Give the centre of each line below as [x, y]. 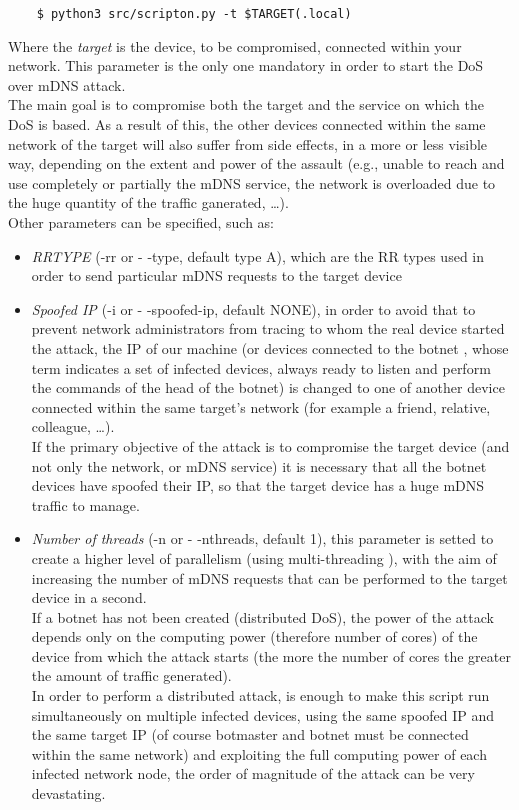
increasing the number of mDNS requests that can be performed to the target [269, 577]
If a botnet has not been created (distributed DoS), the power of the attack [262, 616]
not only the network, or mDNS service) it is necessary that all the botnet [259, 465]
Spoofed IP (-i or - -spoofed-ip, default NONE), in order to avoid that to [253, 308]
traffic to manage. [85, 504]
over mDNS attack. [67, 84]
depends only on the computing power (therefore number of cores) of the [254, 636]
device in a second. [89, 597]
